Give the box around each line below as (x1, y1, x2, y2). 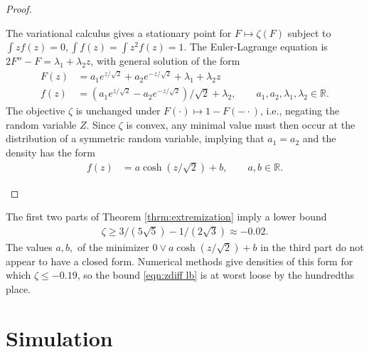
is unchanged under (75, 103, 161, 118)
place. (6, 282, 31, 296)
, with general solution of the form (90, 53, 240, 68)
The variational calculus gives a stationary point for (6, 25, 232, 40)
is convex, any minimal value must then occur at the (126, 117, 355, 132)
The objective (6, 103, 65, 118)
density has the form (6, 144, 95, 159)
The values (6, 239, 53, 254)
